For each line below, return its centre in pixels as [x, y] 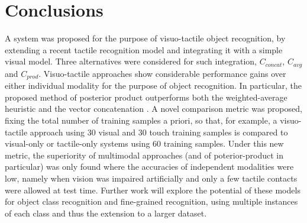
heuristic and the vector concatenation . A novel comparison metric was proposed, [153, 109]
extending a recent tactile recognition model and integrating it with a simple [144, 49]
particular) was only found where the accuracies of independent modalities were [149, 167]
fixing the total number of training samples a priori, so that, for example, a [141, 120]
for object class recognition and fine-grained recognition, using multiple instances [151, 201]
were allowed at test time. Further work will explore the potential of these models [153, 190]
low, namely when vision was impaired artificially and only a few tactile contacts [151, 178]
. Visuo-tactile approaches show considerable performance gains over [162, 73]
